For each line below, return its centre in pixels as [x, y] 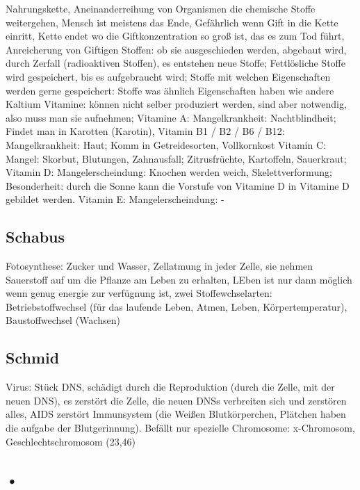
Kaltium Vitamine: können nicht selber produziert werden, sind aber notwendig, [176, 104]
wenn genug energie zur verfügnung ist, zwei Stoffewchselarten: [139, 293]
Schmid [33, 358]
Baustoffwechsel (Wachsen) [63, 320]
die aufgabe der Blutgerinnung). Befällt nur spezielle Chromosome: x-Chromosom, [180, 428]
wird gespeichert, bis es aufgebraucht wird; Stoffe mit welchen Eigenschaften [168, 76]
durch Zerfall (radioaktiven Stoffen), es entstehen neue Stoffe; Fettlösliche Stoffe [175, 63]
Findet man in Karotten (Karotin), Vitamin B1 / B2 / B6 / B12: [145, 131]
